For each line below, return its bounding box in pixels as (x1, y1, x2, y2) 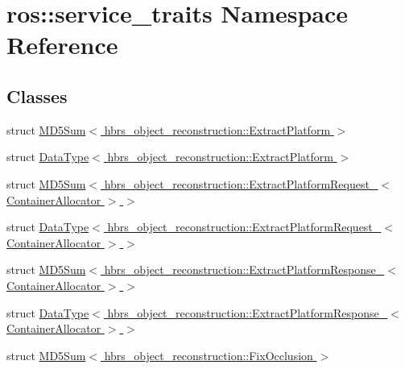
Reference (6, 28, 118, 61)
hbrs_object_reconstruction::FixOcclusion (104, 346, 313, 363)
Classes (6, 83, 68, 108)
